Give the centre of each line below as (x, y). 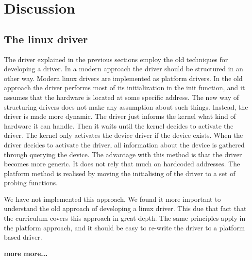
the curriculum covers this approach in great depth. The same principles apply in (125, 218)
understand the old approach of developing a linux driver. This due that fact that (125, 208)
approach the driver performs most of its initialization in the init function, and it (125, 88)
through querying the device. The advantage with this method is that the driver (123, 154)
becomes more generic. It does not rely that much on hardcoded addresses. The (122, 164)
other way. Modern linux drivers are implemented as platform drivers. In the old (123, 78)
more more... (26, 253)
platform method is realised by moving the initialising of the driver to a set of (120, 173)
